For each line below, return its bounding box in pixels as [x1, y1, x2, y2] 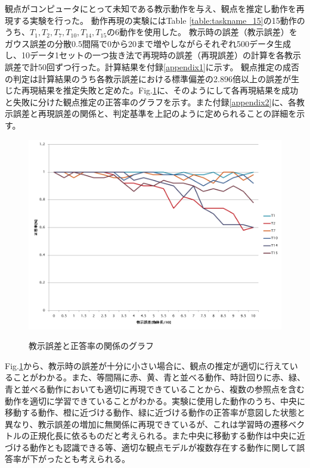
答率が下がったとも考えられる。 [5, 453, 130, 465]
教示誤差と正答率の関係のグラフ [29, 339, 154, 352]
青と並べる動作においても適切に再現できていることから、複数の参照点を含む [5, 382, 305, 395]
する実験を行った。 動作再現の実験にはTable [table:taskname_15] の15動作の [13, 14, 305, 26]
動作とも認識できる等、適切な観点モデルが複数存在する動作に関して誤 [29, 441, 305, 453]
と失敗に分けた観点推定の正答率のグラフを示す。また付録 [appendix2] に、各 [5, 95, 297, 108]
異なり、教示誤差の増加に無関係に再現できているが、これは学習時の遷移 [5, 417, 289, 430]
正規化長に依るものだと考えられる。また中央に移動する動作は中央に [29, 429, 297, 442]
